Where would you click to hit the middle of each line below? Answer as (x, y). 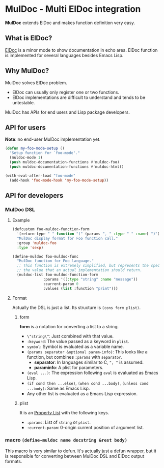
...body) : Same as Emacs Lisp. (58, 388)
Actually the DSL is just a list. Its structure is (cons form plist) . (76, 307)
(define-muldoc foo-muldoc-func (45, 256)
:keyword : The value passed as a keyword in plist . (78, 341)
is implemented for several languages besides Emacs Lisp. (64, 55)
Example (21, 220)
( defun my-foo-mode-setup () (35, 149)
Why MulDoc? (27, 71)
